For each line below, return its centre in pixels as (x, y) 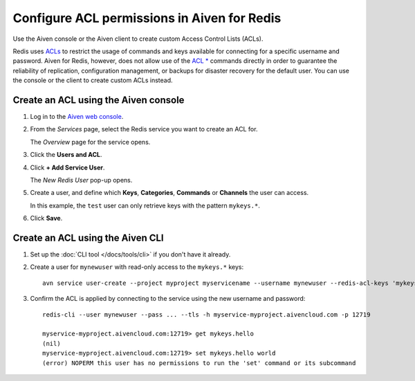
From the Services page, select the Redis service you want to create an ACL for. (144, 129)
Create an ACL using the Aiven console (99, 100)
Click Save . (46, 219)
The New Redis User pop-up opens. (81, 180)
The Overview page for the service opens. (90, 142)
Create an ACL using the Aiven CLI (88, 238)
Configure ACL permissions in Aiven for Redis (147, 18)
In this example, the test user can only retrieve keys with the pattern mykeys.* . (145, 205)
